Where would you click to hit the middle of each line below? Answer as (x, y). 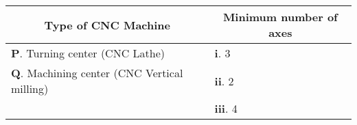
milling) (30, 88)
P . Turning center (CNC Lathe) (88, 53)
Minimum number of (280, 17)
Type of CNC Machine (107, 25)
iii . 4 (226, 108)
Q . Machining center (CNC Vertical (97, 73)
